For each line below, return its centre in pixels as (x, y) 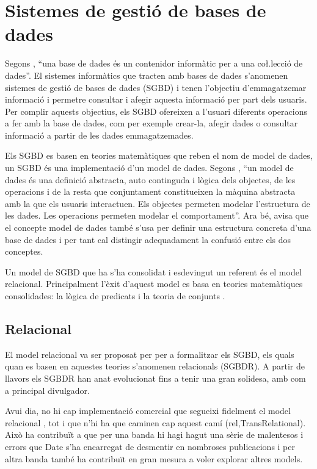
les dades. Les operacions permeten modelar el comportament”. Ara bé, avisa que (157, 215)
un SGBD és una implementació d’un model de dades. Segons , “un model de (149, 168)
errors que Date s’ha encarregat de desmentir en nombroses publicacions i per (150, 446)
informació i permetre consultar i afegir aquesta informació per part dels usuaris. (156, 99)
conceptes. (24, 251)
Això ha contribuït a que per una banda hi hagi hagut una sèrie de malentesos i (154, 434)
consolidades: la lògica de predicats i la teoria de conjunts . (115, 296)
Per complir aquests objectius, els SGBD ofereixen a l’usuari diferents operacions (156, 111)
